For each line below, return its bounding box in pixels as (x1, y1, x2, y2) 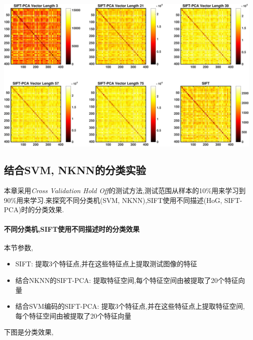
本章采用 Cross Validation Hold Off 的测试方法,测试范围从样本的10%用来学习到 (4, 185, 246, 196)
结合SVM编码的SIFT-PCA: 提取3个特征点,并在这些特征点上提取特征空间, (15, 301, 245, 311)
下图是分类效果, (4, 327, 54, 337)
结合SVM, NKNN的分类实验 (4, 162, 146, 178)
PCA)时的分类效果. (4, 204, 64, 215)
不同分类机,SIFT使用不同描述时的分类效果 (4, 223, 140, 234)
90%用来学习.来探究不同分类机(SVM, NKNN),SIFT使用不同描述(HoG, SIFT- (4, 195, 242, 205)
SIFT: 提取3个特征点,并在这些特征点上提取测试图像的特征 (15, 259, 198, 269)
